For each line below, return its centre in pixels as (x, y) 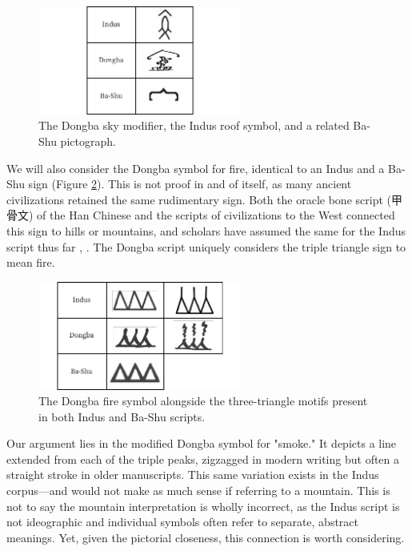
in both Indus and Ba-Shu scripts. (122, 416)
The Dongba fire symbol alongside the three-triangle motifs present (203, 401)
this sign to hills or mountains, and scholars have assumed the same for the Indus (206, 230)
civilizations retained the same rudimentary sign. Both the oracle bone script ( (199, 199)
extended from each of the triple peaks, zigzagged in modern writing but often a (203, 458)
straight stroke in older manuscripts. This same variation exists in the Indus (193, 475)
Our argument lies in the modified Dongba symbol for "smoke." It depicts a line (202, 443)
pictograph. (88, 141)
